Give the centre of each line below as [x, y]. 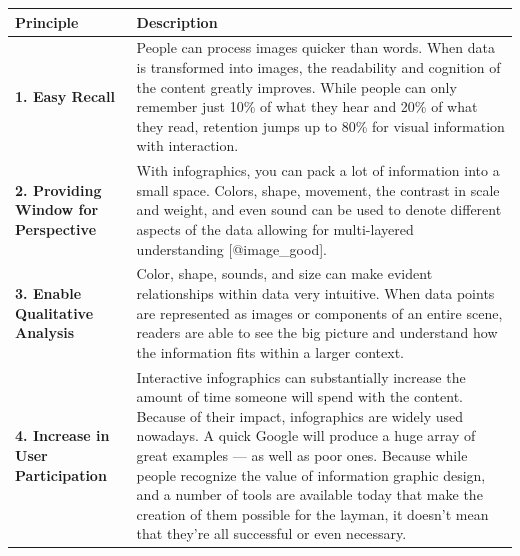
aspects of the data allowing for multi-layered [275, 228]
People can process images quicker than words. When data [315, 47]
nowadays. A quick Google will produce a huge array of [306, 435]
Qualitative [54, 312]
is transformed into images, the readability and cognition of [318, 66]
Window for [57, 209]
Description [177, 21]
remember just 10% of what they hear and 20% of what [307, 106]
